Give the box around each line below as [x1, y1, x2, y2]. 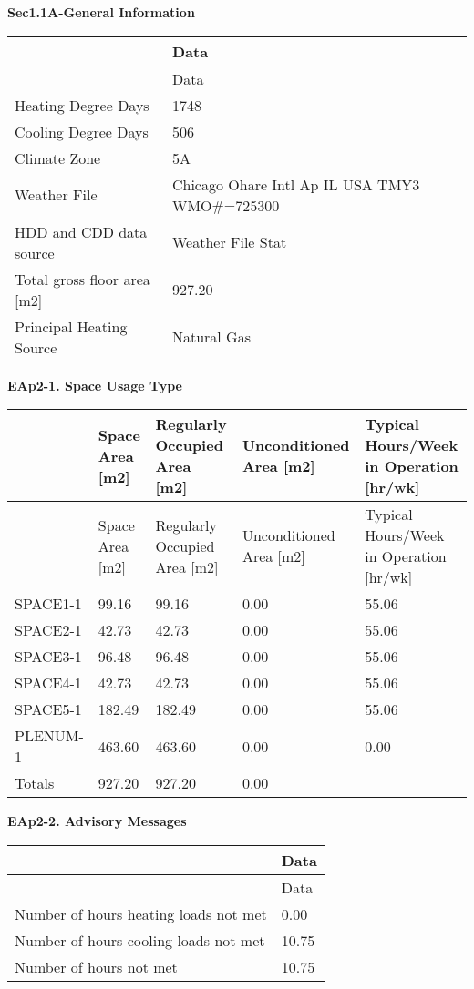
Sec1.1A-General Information [7, 3, 195, 21]
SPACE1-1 [15, 593, 82, 615]
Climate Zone [15, 147, 101, 168]
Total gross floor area [15, 268, 150, 290]
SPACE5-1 [15, 698, 82, 720]
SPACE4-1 [15, 672, 82, 694]
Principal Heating [15, 315, 128, 337]
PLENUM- [15, 725, 84, 747]
